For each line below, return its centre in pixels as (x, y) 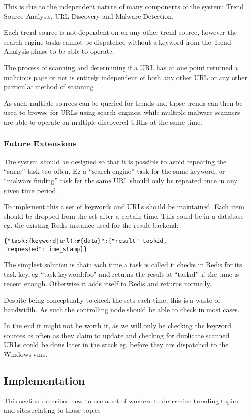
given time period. (31, 190)
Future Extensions (40, 143)
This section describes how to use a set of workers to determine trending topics (121, 400)
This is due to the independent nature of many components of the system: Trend (124, 6)
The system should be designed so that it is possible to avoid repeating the (115, 161)
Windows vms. (26, 354)
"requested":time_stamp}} (46, 249)
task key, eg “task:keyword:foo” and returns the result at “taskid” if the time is (122, 274)
